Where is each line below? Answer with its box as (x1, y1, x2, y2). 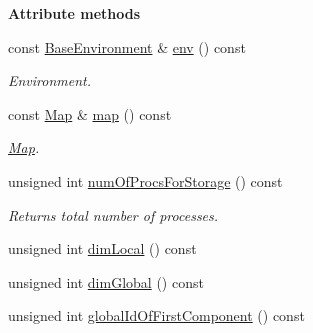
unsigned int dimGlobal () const (8, 271, 204, 292)
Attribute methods (8, 3, 141, 23)
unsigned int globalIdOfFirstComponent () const (8, 305, 305, 326)
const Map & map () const (8, 103, 172, 124)
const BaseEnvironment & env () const (8, 36, 246, 57)
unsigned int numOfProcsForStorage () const (8, 170, 283, 191)
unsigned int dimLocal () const (8, 238, 197, 259)
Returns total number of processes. (8, 204, 219, 225)
